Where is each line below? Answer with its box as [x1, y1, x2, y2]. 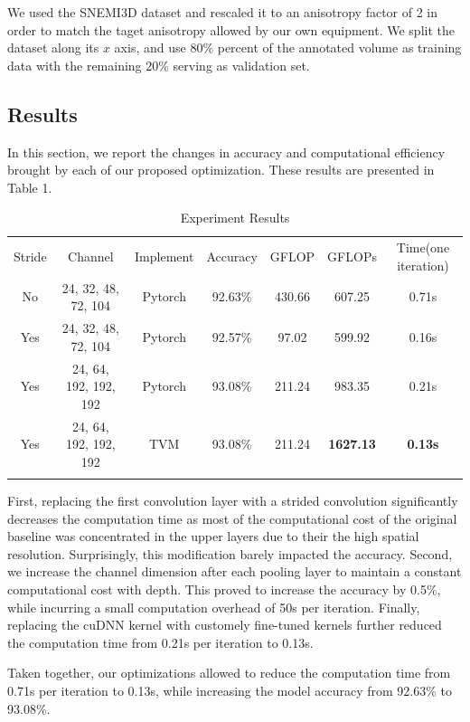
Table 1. [7, 177, 52, 196]
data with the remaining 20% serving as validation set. [7, 55, 310, 74]
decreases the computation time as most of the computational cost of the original [7, 508, 457, 527]
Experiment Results [180, 208, 290, 227]
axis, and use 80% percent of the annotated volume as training [114, 38, 462, 57]
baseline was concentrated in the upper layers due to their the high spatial [7, 527, 419, 546]
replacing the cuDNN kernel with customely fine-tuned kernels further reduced [7, 615, 442, 634]
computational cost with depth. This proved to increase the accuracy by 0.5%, [7, 580, 441, 599]
